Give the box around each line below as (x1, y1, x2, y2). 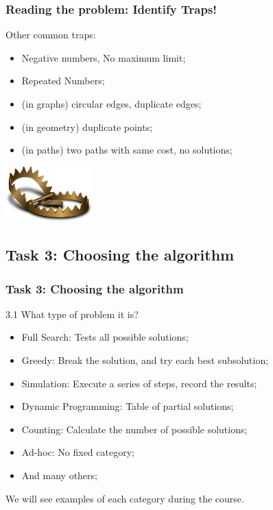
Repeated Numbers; (21, 73, 105, 88)
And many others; (21, 467, 97, 482)
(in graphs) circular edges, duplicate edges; (21, 97, 202, 110)
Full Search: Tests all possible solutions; (21, 330, 189, 344)
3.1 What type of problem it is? (5, 306, 139, 321)
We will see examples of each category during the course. (5, 491, 244, 505)
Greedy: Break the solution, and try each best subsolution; (21, 353, 269, 367)
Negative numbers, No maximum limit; (21, 50, 186, 64)
